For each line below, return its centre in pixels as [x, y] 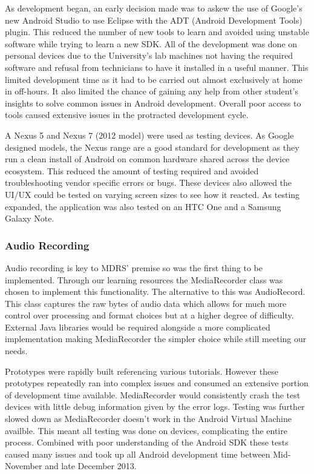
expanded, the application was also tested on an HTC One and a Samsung [143, 206]
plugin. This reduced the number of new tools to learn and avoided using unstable [157, 32]
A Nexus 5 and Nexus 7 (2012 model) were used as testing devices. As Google [149, 135]
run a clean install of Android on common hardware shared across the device [147, 159]
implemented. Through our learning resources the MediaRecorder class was [144, 279]
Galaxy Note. [30, 218]
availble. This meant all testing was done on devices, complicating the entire [146, 430]
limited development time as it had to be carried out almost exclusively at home [154, 79]
